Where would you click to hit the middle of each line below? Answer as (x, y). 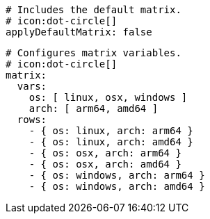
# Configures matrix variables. (94, 53)
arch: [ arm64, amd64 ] (94, 108)
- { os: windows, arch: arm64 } (117, 175)
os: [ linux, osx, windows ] (108, 97)
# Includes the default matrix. (94, 10)
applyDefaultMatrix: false (79, 32)
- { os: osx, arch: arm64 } (105, 153)
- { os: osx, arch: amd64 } (105, 164)
